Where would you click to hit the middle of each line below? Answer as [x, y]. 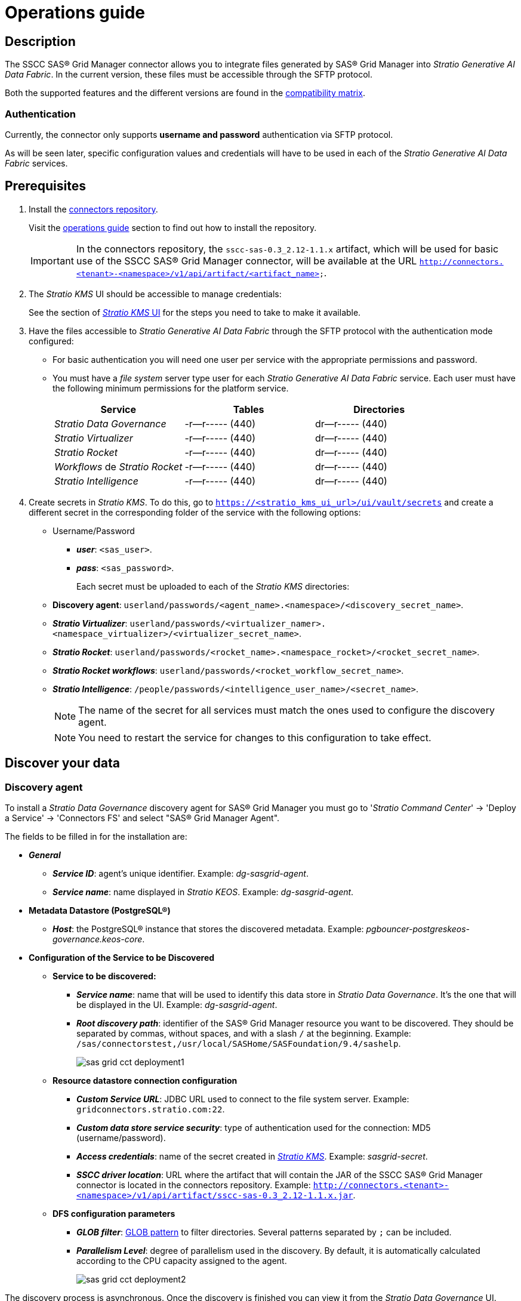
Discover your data [62, 763]
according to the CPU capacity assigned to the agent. [182, 1260]
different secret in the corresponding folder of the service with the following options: [195, 512]
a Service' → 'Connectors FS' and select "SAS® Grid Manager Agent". [142, 818]
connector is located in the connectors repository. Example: [194, 1185]
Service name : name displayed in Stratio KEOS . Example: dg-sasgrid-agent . [203, 892]
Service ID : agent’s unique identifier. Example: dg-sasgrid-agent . [181, 873]
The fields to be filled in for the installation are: [96, 836]
